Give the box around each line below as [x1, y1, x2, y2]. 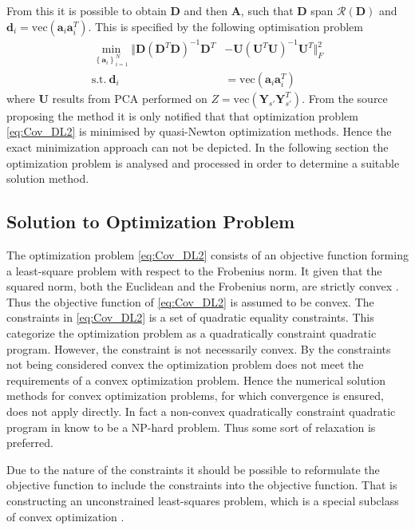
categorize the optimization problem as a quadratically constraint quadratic [6, 325, 377, 342]
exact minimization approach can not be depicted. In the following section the [6, 139, 389, 156]
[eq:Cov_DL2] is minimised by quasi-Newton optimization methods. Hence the [6, 123, 392, 140]
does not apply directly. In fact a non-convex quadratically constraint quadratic [6, 403, 396, 419]
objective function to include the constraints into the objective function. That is [6, 477, 397, 493]
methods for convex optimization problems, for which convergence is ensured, [6, 387, 384, 404]
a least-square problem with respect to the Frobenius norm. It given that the [6, 262, 382, 279]
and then [184, 2, 227, 18]
